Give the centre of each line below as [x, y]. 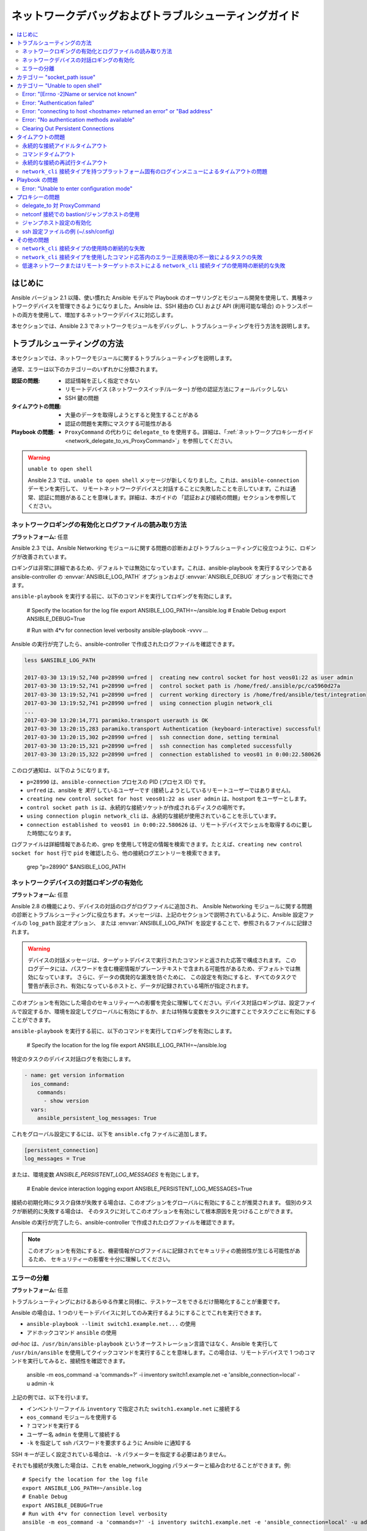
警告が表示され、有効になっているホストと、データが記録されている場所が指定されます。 [140, 985]
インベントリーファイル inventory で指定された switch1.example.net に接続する [134, 1409]
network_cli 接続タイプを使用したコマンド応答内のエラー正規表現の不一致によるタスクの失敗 [143, 257]
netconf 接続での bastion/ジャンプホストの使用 [81, 214]
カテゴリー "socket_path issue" [56, 77]
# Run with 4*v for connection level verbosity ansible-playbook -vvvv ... [117, 630]
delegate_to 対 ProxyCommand [61, 206]
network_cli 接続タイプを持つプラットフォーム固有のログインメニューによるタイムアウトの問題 [145, 171]
